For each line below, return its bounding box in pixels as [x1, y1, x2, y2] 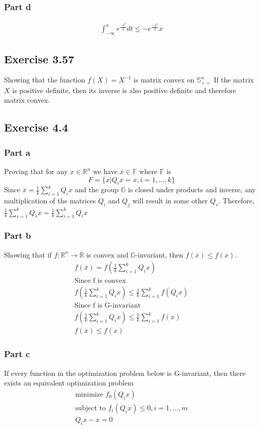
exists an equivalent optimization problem [4, 377, 134, 388]
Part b [4, 229, 31, 242]
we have [93, 166, 118, 177]
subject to [75, 404, 106, 412]
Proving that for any [4, 166, 68, 177]
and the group [74, 184, 119, 195]
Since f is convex [74, 277, 126, 285]
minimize [75, 391, 103, 398]
